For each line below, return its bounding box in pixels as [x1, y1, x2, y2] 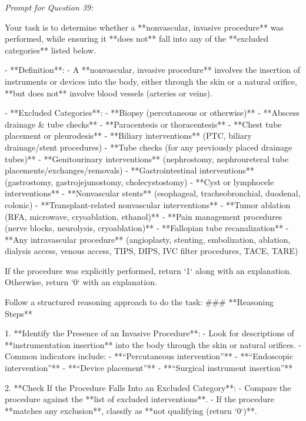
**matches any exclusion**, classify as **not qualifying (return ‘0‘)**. [5, 404, 257, 416]
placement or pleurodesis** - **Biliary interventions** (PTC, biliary [5, 129, 252, 142]
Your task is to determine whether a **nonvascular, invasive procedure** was [5, 21, 284, 33]
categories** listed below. [5, 44, 96, 56]
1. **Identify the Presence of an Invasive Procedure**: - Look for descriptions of [5, 327, 294, 339]
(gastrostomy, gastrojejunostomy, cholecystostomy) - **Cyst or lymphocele [5, 175, 274, 188]
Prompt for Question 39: [5, 1, 94, 13]
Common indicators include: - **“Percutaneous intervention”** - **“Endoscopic [5, 350, 293, 362]
